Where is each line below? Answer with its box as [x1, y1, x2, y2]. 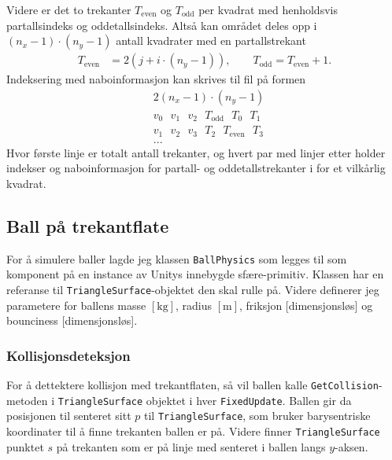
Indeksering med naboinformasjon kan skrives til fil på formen [6, 71, 306, 87]
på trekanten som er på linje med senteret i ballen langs [56, 438, 326, 454]
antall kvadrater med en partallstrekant [116, 32, 306, 49]
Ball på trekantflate [6, 214, 169, 238]
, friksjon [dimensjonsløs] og [239, 296, 373, 313]
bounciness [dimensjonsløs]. [6, 312, 138, 329]
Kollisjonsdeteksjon [6, 345, 131, 365]
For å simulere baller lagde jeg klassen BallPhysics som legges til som [6, 250, 347, 267]
